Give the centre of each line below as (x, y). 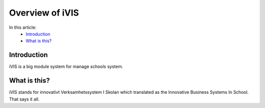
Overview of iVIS (44, 13)
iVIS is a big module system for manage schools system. (66, 66)
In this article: (23, 27)
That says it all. (24, 99)
